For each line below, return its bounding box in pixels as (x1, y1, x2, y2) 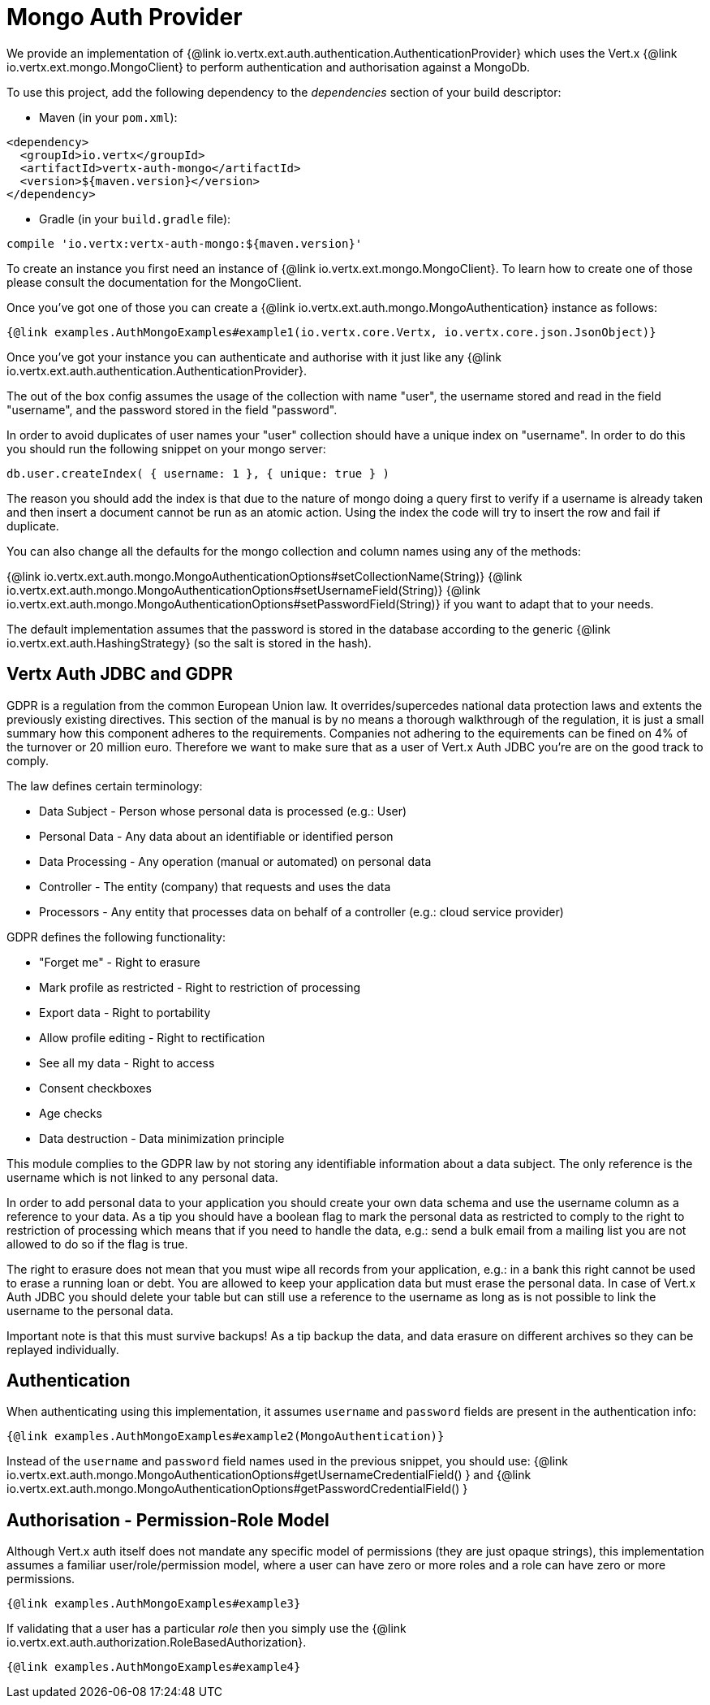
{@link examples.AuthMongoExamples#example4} (6, 1660, 301, 1674)
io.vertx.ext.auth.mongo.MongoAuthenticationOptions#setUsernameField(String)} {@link (6, 582, 480, 597)
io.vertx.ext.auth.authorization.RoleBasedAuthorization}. (6, 1635, 307, 1650)
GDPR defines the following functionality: (6, 929, 226, 944)
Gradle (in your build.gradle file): (39, 211, 231, 226)
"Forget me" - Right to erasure (39, 954, 200, 969)
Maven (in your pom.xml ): (39, 110, 178, 124)
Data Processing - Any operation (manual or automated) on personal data (39, 854, 432, 868)
